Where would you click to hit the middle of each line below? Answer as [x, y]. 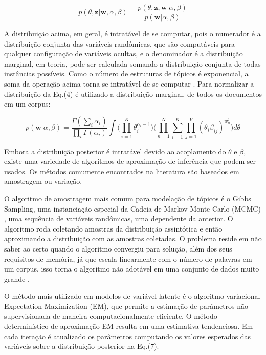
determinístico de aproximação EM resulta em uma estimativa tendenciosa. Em [129, 326]
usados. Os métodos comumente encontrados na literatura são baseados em [122, 171]
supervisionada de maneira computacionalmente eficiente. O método [111, 316]
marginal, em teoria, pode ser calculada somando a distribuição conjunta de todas [132, 63]
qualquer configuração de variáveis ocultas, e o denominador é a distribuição [124, 54]
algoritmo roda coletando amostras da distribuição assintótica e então [113, 228]
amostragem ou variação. [43, 181]
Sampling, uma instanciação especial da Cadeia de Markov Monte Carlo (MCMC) [132, 208]
